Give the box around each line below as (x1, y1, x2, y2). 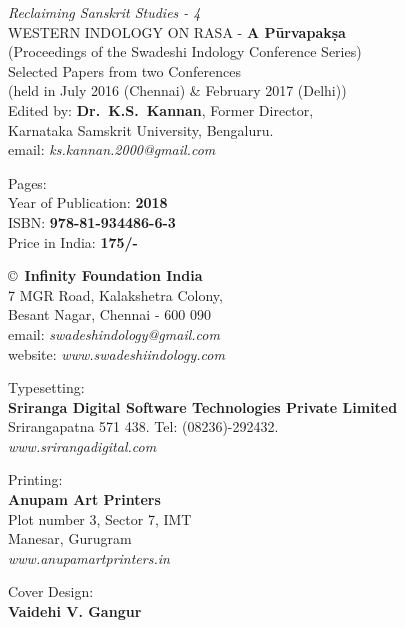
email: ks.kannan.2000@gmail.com (8, 139, 216, 160)
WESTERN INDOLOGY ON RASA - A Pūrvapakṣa (8, 21, 346, 42)
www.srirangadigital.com (8, 435, 157, 456)
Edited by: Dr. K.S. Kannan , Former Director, (8, 99, 314, 120)
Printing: (8, 469, 63, 490)
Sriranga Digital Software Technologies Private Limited (8, 396, 398, 417)
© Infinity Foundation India (8, 265, 203, 286)
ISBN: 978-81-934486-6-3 (8, 211, 176, 232)
